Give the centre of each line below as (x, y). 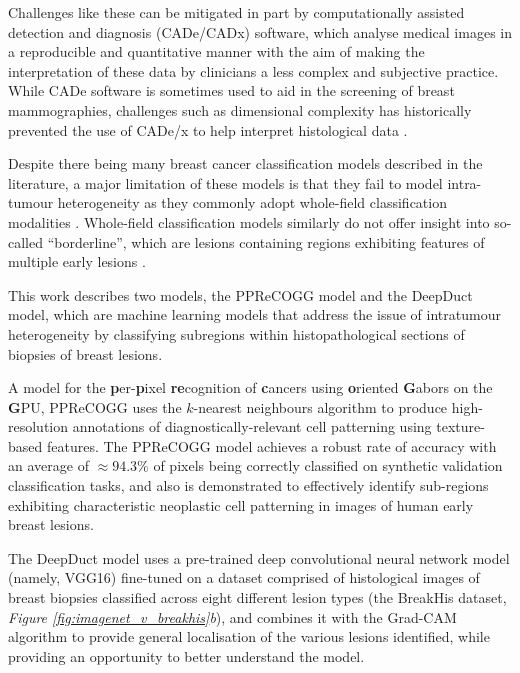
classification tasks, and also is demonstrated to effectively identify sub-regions (248, 485)
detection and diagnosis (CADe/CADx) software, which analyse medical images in (260, 31)
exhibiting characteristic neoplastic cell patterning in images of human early (241, 504)
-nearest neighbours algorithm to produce (320, 406)
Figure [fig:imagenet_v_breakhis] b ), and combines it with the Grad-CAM (232, 616)
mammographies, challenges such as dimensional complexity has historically (240, 109)
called (25, 241)
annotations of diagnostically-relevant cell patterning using (252, 426)
